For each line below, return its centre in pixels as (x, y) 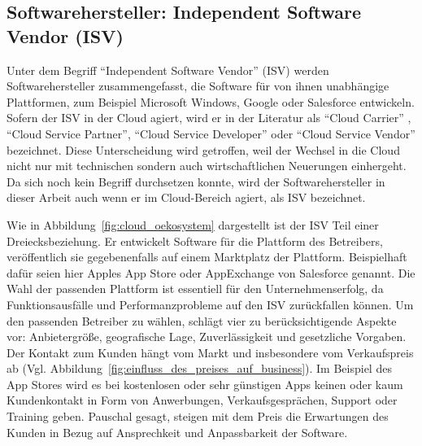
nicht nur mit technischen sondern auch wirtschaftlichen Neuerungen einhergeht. (207, 166)
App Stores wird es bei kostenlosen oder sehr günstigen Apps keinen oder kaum (205, 384)
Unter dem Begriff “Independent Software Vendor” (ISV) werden (168, 70)
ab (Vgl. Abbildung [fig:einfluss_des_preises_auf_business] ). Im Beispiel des (199, 368)
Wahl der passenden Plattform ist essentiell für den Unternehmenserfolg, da (195, 289)
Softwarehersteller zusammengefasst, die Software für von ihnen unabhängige (198, 86)
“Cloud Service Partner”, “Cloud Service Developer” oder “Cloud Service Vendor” (211, 133)
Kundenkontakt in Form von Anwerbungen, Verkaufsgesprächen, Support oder (202, 400)
